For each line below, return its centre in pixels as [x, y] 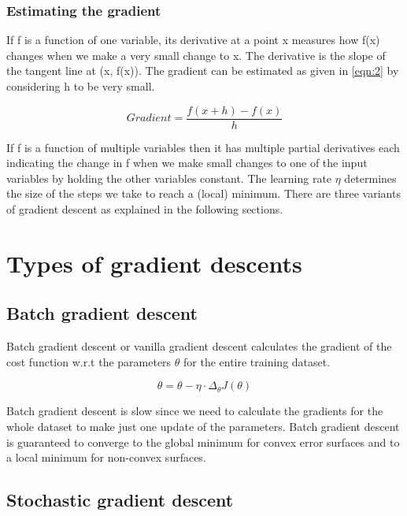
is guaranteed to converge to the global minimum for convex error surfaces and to [203, 442]
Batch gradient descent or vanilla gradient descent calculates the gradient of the [199, 346]
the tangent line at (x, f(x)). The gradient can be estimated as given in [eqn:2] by [203, 71]
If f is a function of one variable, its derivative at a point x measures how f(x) [193, 40]
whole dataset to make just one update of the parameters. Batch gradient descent [203, 426]
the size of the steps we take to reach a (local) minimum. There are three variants [203, 193]
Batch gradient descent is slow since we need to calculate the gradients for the [195, 411]
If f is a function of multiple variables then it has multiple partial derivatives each [203, 147]
